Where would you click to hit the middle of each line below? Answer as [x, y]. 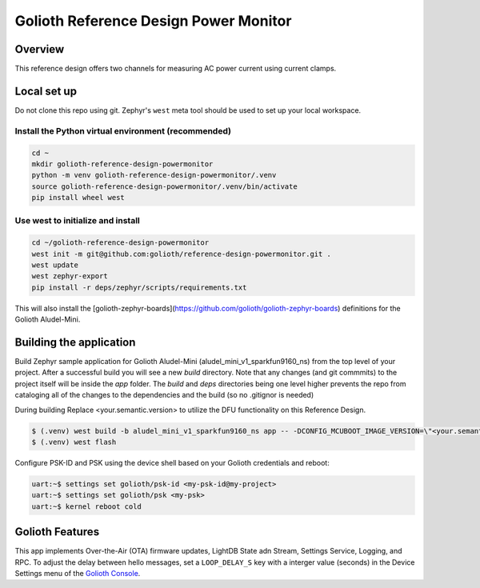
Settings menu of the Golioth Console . [78, 574]
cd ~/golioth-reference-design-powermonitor [120, 243]
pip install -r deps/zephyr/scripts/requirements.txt [139, 287]
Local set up [46, 91]
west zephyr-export [70, 276]
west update [55, 265]
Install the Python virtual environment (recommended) [123, 130]
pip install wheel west [78, 198]
